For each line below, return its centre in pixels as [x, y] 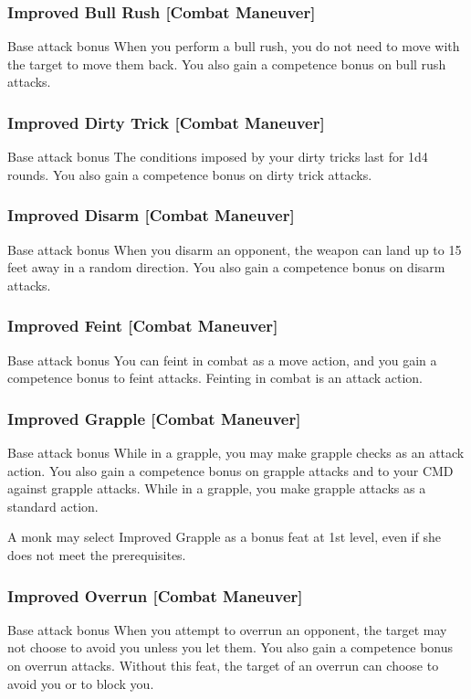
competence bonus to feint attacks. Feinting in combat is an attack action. [215, 378]
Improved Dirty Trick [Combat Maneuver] [166, 122]
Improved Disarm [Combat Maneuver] [151, 215]
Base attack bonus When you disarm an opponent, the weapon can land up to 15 [235, 249]
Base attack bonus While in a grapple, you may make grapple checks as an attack [236, 453]
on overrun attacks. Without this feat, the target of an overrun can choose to [223, 665]
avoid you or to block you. [81, 683]
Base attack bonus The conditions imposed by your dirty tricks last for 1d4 [218, 157]
